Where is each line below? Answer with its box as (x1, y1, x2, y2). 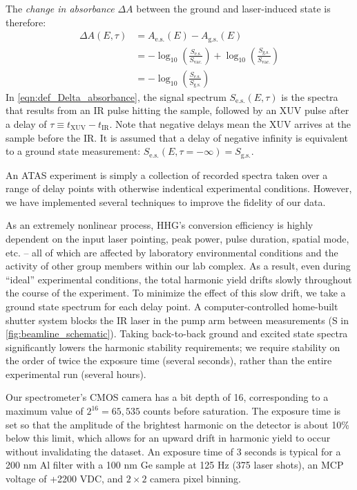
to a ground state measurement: (6, 144, 141, 158)
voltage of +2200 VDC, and (6, 471, 124, 486)
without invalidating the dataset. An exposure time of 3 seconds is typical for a (6, 444, 341, 458)
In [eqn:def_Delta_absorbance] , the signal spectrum (6, 89, 226, 104)
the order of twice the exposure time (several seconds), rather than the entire (6, 353, 332, 368)
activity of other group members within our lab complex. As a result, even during (6, 258, 351, 273)
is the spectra (281, 89, 338, 104)
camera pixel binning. (150, 471, 241, 486)
